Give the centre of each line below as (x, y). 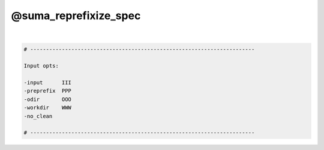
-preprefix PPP (48, 91)
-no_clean (38, 116)
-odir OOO (48, 99)
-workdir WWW (48, 108)
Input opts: (41, 66)
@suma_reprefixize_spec (76, 16)
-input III (48, 83)
